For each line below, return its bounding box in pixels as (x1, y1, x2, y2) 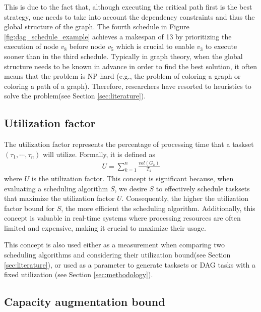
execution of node (4, 41, 58, 51)
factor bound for (4, 202, 55, 213)
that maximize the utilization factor (4, 193, 115, 203)
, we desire (114, 183, 147, 193)
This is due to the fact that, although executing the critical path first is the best (4, 2, 252, 12)
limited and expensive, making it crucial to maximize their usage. (4, 222, 206, 233)
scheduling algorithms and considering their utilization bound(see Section (4, 249, 231, 260)
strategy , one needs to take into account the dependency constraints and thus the (4, 11, 255, 22)
